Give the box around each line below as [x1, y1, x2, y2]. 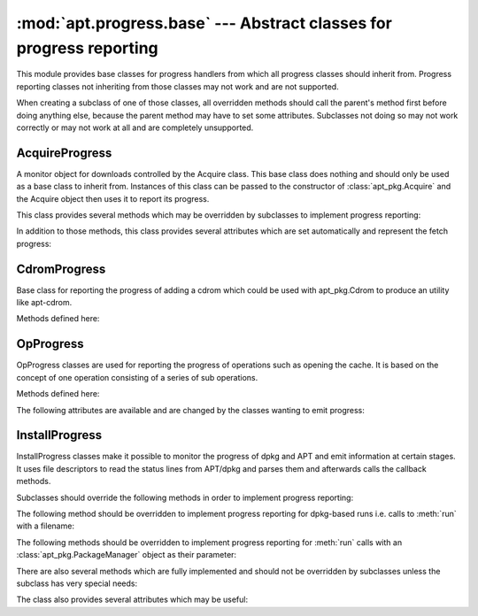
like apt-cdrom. [16, 297, 73, 308]
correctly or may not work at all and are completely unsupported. [16, 122, 254, 133]
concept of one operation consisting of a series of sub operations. [16, 372, 258, 382]
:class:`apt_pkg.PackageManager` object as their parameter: [16, 550, 237, 560]
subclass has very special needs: [16, 578, 138, 589]
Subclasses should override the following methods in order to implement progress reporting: [16, 492, 354, 503]
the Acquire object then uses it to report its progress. [16, 193, 210, 204]
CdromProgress [16, 261, 106, 276]
